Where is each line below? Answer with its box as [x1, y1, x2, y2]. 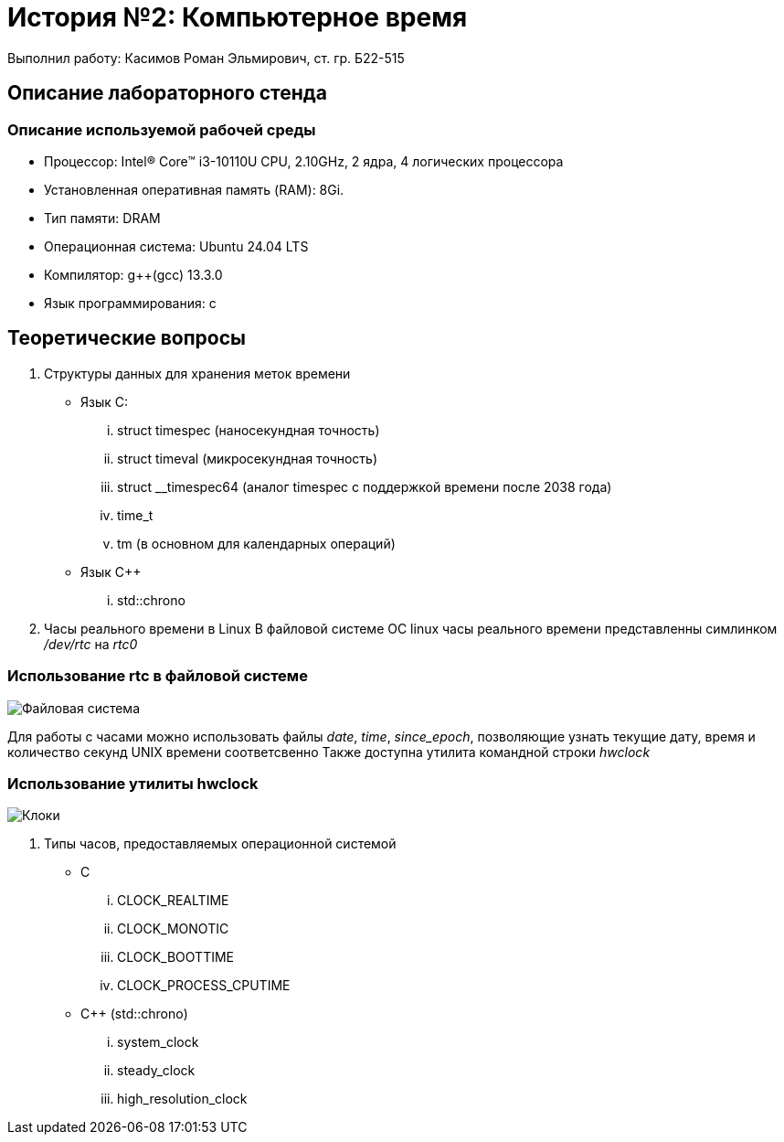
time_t [117, 507, 154, 523]
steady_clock [117, 1062, 196, 1079]
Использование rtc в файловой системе [7, 667, 308, 686]
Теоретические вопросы [7, 326, 247, 350]
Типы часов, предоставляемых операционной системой [44, 836, 397, 852]
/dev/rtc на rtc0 [44, 635, 138, 652]
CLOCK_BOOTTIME [117, 949, 234, 966]
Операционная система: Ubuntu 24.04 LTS [44, 238, 309, 254]
